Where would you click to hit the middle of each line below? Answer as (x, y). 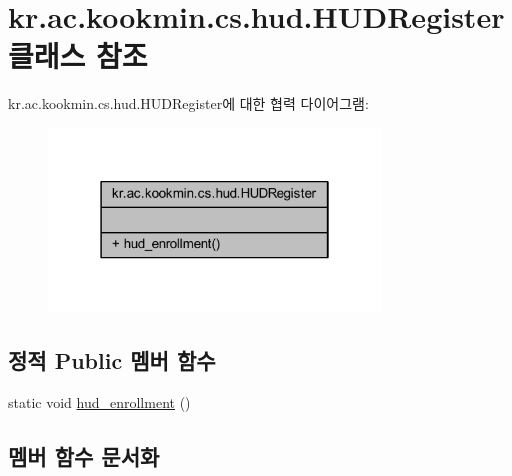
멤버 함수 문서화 (84, 455)
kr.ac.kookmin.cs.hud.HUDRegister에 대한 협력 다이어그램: (188, 103)
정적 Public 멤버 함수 (112, 360)
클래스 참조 (78, 55)
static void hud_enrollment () (99, 401)
